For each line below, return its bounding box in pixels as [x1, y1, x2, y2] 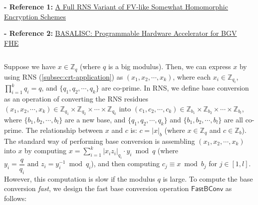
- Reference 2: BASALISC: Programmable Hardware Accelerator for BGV [4, 28, 237, 38]
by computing [24, 145, 67, 156]
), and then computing [91, 158, 160, 169]
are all [224, 114, 243, 125]
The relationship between [25, 124, 103, 135]
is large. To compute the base [163, 173, 253, 184]
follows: [4, 193, 27, 204]
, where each [173, 71, 211, 82]
